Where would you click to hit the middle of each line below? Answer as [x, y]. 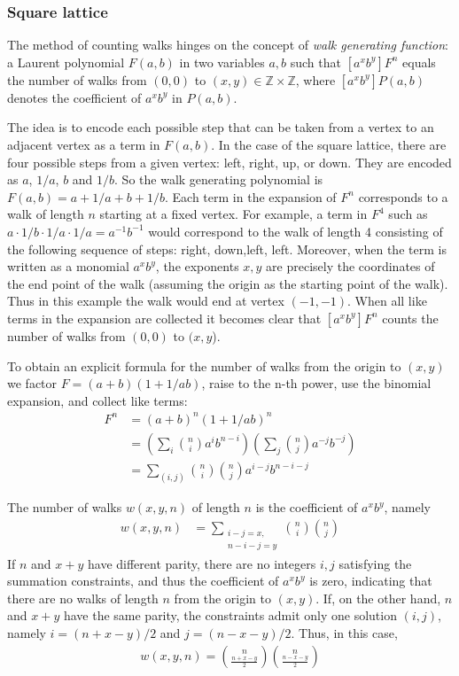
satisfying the [375, 563]
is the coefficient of [307, 507]
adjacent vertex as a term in [84, 144]
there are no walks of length [83, 598]
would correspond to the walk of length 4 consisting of [296, 231]
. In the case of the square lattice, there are [329, 144]
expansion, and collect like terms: [97, 400]
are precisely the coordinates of [350, 266]
